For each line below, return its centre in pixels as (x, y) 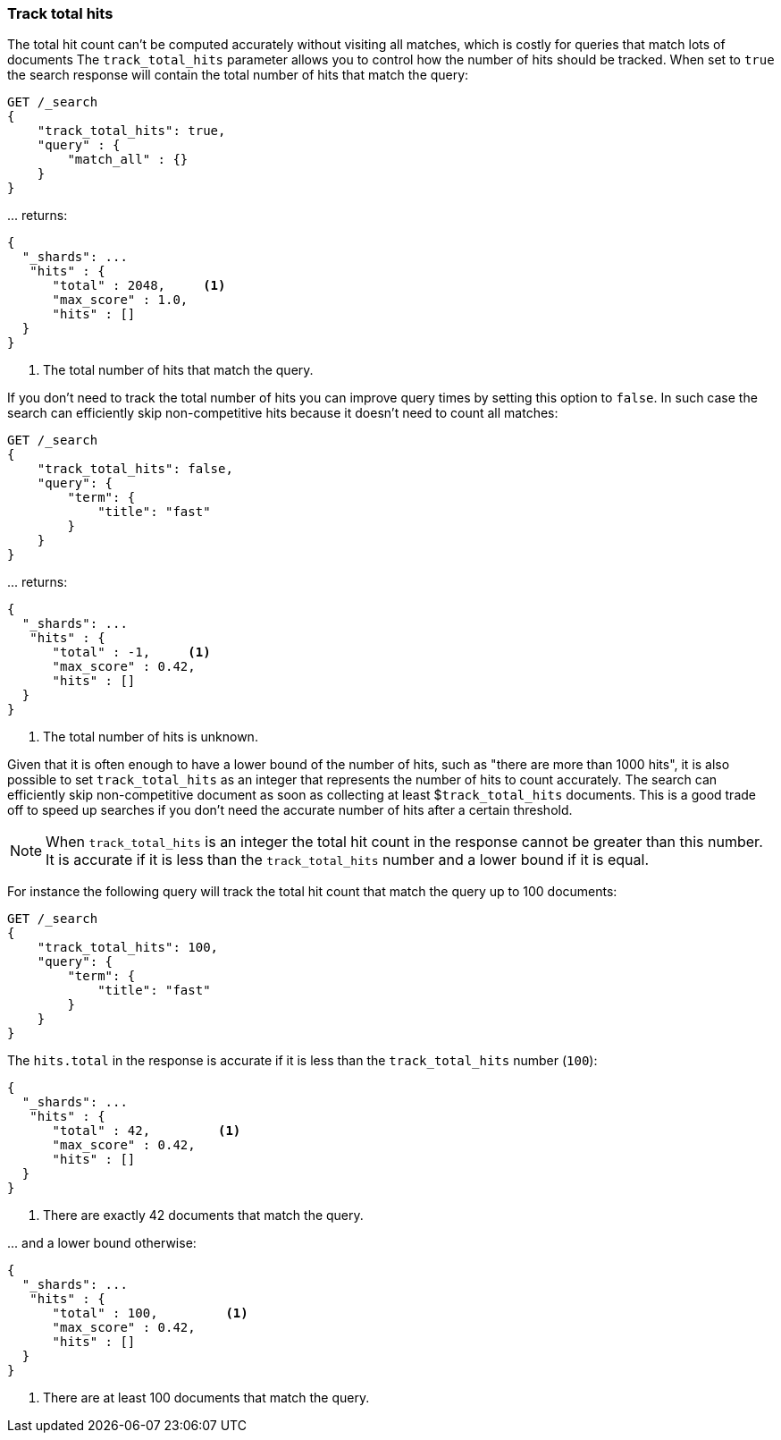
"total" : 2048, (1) (139, 286)
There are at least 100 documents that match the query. (206, 1398)
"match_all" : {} (128, 160)
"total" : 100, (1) (150, 1313)
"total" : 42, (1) (147, 1131)
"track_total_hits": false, (135, 469)
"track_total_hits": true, (131, 131)
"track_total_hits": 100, (128, 948)
